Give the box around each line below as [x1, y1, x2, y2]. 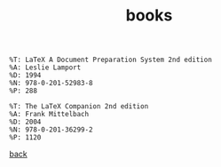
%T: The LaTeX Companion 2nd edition [9, 102, 149, 111]
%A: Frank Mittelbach [9, 110, 90, 119]
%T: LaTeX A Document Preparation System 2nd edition [9, 55, 213, 65]
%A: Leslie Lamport [9, 63, 82, 72]
